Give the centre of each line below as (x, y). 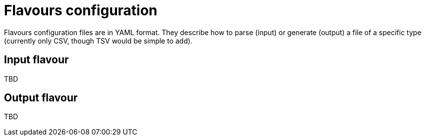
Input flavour (36, 60)
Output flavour (41, 98)
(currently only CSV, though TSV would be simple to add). (98, 41)
